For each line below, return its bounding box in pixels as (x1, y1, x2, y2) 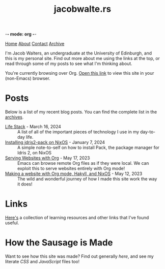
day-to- (140, 129, 156, 135)
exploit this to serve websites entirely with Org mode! (17, 166, 125, 172)
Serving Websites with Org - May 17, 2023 (5, 155, 90, 161)
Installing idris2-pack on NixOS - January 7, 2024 (5, 139, 105, 146)
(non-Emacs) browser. (5, 75, 51, 82)
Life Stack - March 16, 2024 (5, 124, 61, 130)
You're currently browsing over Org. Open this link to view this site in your (5, 70, 154, 76)
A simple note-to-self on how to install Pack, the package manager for (17, 145, 160, 150)
